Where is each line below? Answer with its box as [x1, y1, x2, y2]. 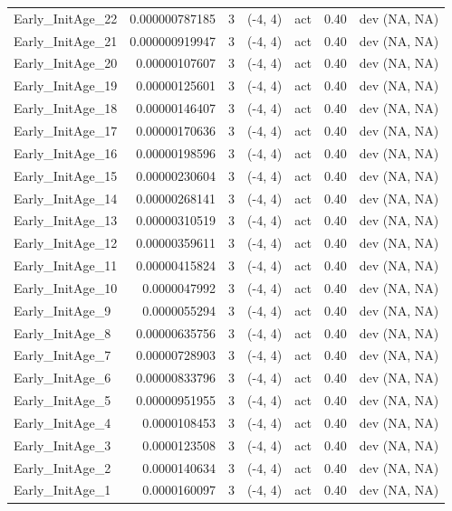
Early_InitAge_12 [14, 233, 118, 252]
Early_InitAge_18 [14, 99, 118, 118]
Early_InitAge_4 [14, 412, 111, 431]
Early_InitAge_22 [14, 8, 118, 27]
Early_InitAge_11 [14, 256, 118, 275]
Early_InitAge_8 [14, 323, 111, 342]
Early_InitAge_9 [14, 300, 111, 319]
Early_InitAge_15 [14, 166, 118, 185]
